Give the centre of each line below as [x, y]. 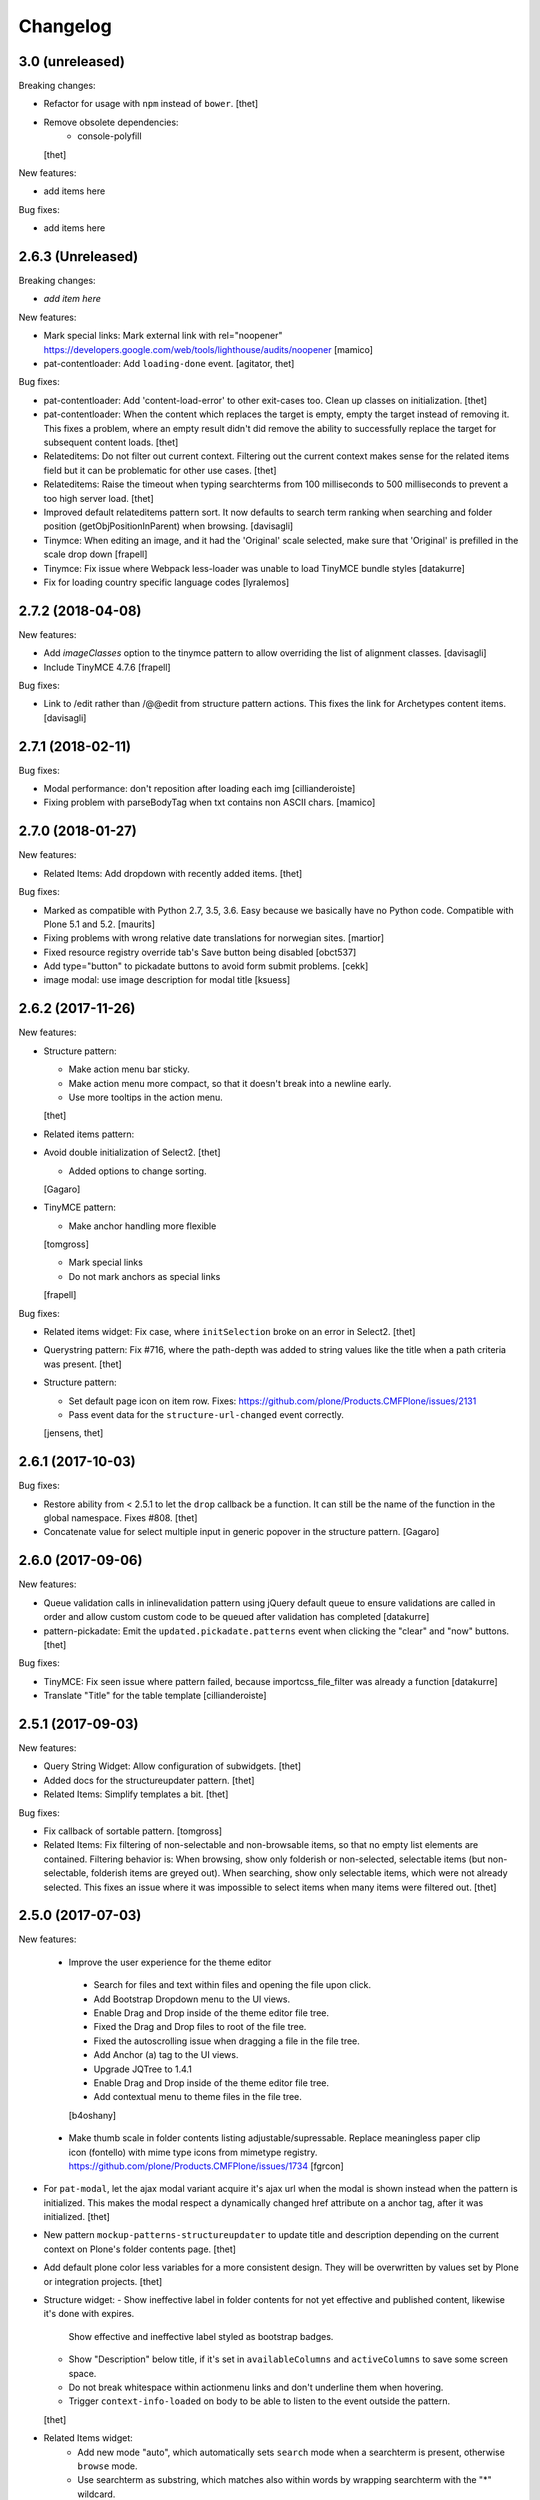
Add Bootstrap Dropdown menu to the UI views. [192, 1999]
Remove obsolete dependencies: [111, 122]
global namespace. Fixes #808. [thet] [120, 1518]
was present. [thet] [82, 1364]
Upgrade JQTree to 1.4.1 [142, 2069]
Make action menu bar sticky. [129, 1069]
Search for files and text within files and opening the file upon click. [232, 1985]
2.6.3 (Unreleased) [78, 256]
